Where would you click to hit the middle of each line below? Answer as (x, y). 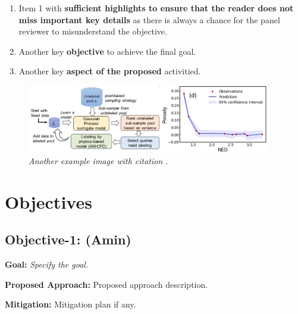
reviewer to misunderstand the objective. (93, 31)
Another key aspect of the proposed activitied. (110, 71)
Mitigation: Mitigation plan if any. (70, 304)
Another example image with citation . (98, 161)
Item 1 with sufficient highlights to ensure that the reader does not (156, 8)
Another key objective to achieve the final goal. (107, 51)
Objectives (48, 201)
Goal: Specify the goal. (47, 264)
